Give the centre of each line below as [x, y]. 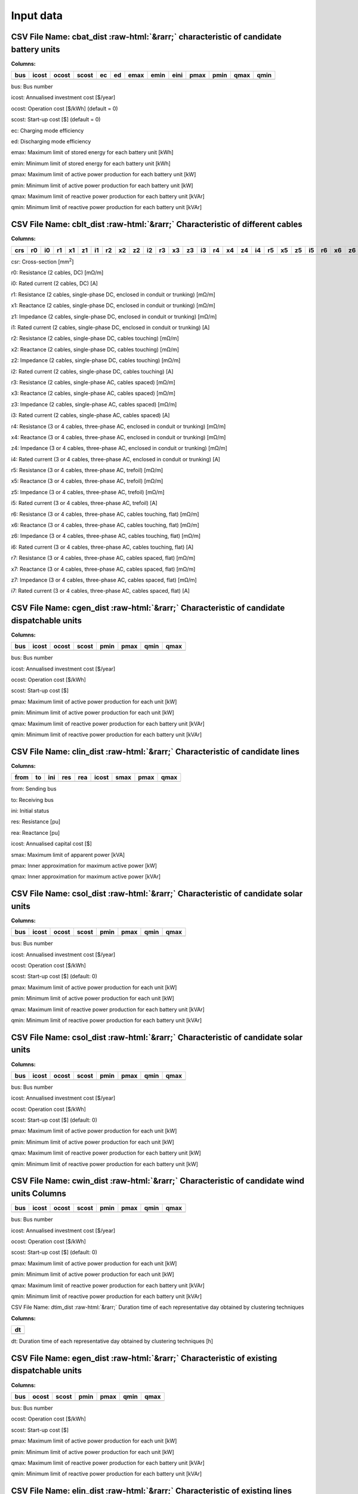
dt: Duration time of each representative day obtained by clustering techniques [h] [112, 1341]
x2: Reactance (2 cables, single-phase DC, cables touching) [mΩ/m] [95, 349]
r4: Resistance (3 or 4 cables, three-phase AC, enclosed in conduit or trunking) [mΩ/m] [118, 426]
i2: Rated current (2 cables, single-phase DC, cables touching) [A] [92, 371]
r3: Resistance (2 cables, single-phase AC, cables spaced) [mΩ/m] [93, 382]
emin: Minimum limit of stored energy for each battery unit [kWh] [91, 163]
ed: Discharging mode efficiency [51, 141]
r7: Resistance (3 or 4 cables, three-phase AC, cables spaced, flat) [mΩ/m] [103, 558]
